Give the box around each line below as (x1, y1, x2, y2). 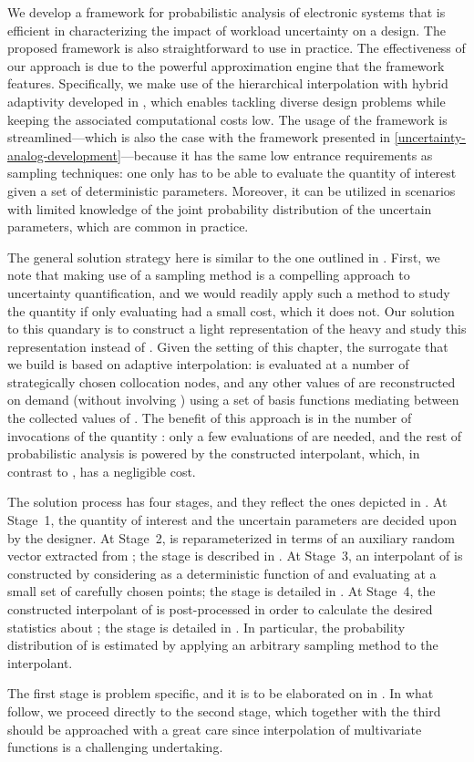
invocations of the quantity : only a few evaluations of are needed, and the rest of (7, 426, 462, 445)
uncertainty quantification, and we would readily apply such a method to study (7, 283, 450, 302)
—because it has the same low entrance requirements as (120, 145, 433, 164)
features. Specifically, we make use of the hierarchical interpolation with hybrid (7, 74, 448, 93)
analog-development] (7, 145, 121, 164)
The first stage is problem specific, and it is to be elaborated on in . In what (7, 684, 434, 703)
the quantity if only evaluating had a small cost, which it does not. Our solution (7, 301, 455, 320)
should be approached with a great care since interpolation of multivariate (7, 719, 422, 738)
